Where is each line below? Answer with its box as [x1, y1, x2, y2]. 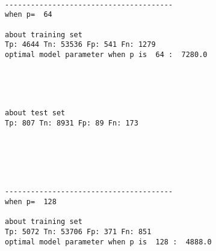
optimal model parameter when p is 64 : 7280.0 [5, 50, 208, 59]
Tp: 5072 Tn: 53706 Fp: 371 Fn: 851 [5, 227, 152, 236]
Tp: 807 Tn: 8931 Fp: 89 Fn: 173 [5, 119, 138, 128]
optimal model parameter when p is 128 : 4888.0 [5, 237, 212, 246]
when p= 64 [5, 10, 52, 19]
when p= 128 [5, 197, 57, 206]
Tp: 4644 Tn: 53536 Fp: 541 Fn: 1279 [5, 40, 156, 49]
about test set [5, 109, 66, 118]
